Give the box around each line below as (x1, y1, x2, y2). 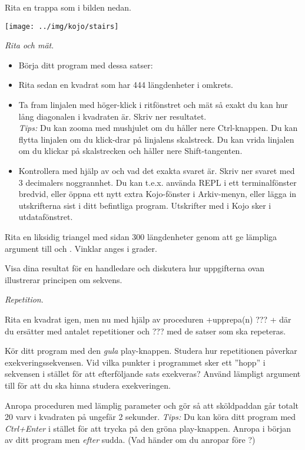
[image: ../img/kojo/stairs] (5, 22, 119, 31)
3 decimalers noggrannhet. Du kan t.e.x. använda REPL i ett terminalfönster (18, 176, 297, 188)
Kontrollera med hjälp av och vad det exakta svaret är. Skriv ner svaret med (18, 165, 295, 176)
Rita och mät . (5, 39, 54, 51)
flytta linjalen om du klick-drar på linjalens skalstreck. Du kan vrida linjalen (18, 133, 294, 145)
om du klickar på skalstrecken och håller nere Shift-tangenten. (18, 144, 243, 157)
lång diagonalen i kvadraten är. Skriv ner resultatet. (18, 110, 207, 122)
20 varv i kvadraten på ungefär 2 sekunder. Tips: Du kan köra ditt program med (5, 410, 296, 423)
